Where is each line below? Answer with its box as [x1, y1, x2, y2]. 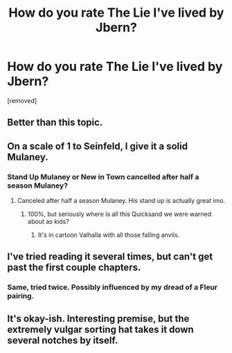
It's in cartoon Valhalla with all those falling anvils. [37, 231, 180, 239]
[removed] [7, 96, 37, 105]
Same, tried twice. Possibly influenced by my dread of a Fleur [7, 283, 218, 293]
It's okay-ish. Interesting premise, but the [7, 313, 190, 325]
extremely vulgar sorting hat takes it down [7, 323, 194, 335]
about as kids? [27, 217, 69, 226]
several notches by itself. [7, 334, 118, 346]
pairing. [7, 291, 35, 301]
